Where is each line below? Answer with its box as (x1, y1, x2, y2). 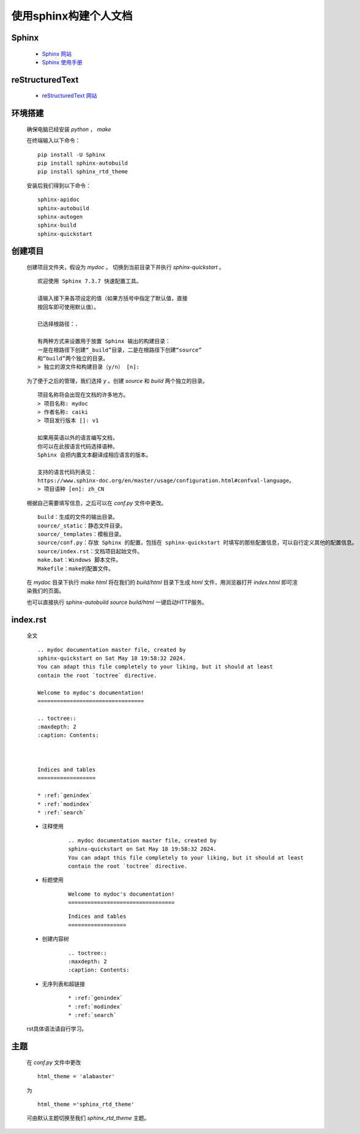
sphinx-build (37, 222, 77, 229)
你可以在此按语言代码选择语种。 (37, 443, 118, 450)
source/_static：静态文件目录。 (37, 522, 126, 529)
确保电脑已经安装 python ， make (26, 126, 111, 133)
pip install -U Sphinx (37, 151, 106, 158)
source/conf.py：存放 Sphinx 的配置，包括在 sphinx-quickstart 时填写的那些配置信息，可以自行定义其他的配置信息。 (37, 539, 358, 546)
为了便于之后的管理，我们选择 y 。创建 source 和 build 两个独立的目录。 (26, 377, 208, 384)
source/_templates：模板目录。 (37, 531, 125, 538)
